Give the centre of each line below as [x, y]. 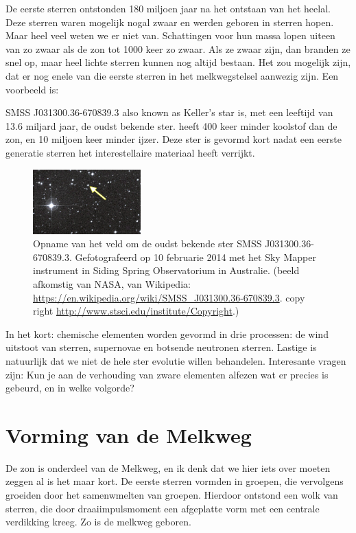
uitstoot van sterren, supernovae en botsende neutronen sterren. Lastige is [161, 347]
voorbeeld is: [32, 89]
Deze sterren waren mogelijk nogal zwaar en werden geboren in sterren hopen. [170, 22]
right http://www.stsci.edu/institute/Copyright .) [136, 311]
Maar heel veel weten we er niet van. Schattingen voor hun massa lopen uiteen [170, 35]
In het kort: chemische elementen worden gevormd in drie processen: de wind [167, 333]
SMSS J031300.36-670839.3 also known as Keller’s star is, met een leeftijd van [169, 112]
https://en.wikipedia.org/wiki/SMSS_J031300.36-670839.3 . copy [169, 297]
